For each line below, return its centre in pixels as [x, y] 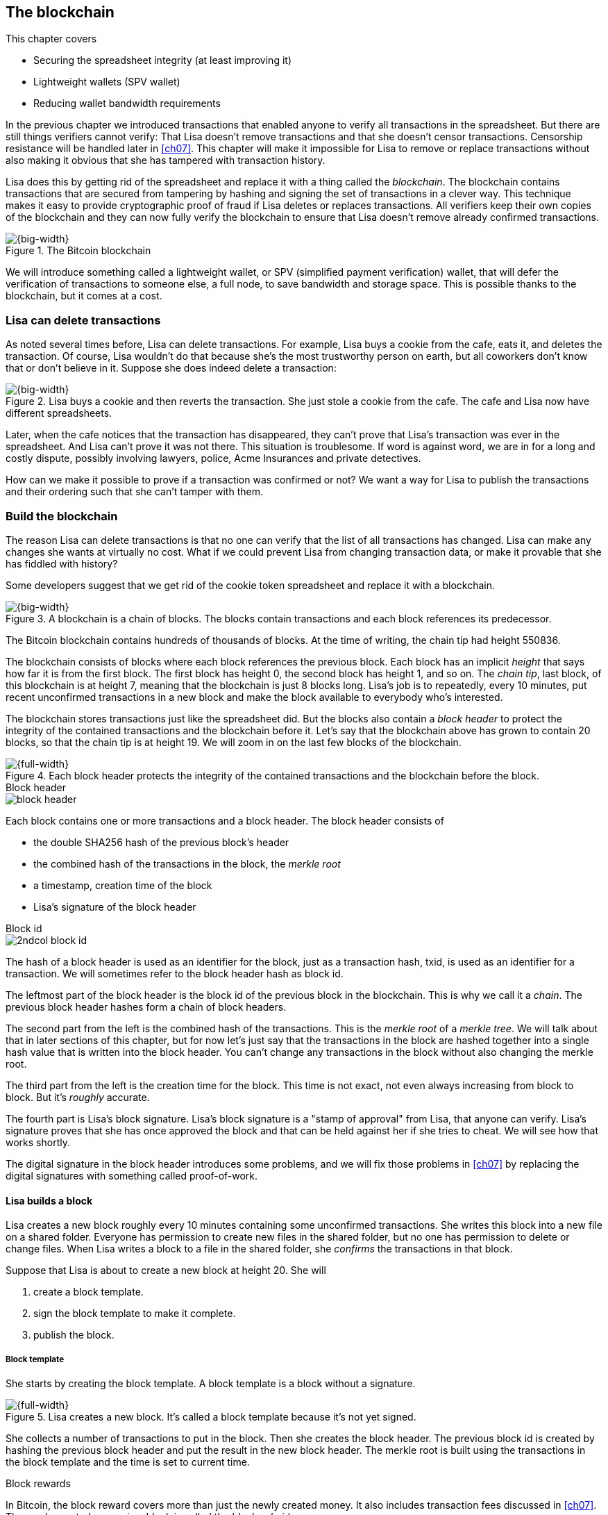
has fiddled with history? [62, 563]
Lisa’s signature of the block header [115, 906]
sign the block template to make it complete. [135, 1314]
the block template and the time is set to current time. [128, 1462]
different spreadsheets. [59, 413]
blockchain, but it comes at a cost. [84, 296]
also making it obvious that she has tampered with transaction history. [166, 160]
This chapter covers [51, 39]
